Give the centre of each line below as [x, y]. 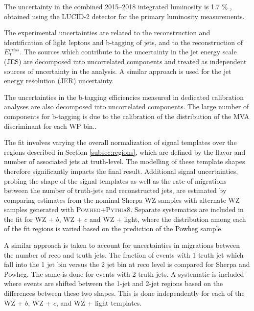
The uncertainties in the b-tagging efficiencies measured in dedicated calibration [124, 97]
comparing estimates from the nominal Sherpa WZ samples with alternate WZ [122, 200]
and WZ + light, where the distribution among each [168, 219]
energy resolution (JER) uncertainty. [59, 81]
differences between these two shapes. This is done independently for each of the [124, 293]
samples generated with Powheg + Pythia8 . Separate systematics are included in [124, 209]
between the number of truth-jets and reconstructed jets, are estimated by [115, 190]
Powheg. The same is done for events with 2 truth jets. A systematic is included [124, 274]
